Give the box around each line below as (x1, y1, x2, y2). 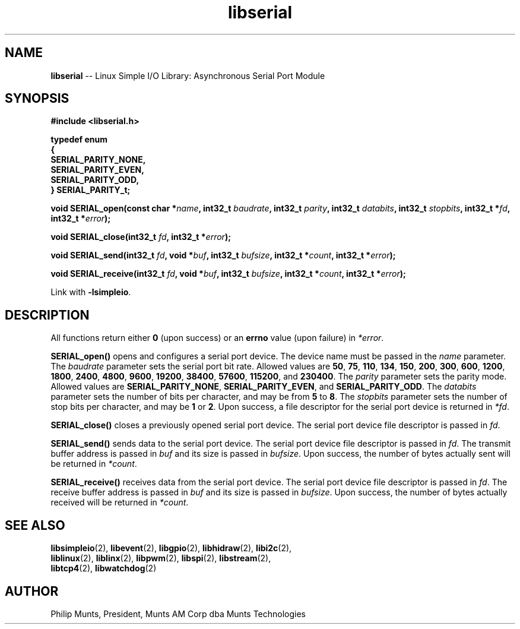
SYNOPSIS (5, 91, 69, 106)
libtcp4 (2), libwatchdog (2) (50, 563, 157, 574)
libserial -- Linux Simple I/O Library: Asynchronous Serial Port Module (50, 70, 325, 81)
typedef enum (50, 134, 108, 145)
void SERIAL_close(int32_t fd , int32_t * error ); (50, 232, 231, 242)
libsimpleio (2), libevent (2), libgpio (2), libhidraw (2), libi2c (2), (50, 543, 292, 554)
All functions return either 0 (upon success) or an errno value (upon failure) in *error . (50, 333, 384, 343)
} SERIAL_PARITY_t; (50, 185, 131, 195)
